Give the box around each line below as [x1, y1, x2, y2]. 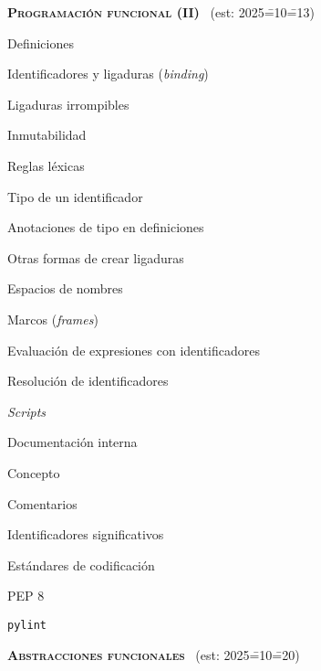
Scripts [7, 401, 47, 421]
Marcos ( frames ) [7, 309, 98, 328]
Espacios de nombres [7, 279, 123, 298]
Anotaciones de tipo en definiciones [7, 218, 204, 237]
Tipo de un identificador [7, 186, 143, 206]
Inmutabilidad [7, 125, 87, 144]
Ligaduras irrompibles [7, 94, 129, 113]
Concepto [7, 463, 60, 482]
